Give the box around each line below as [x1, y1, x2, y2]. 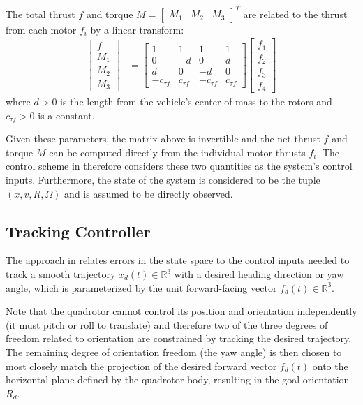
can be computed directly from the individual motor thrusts [49, 145, 306, 159]
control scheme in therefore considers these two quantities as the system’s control [6, 159, 353, 173]
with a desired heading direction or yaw [174, 267, 344, 281]
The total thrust [6, 6, 75, 21]
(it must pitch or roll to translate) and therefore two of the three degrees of [6, 317, 328, 332]
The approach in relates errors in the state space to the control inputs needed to [6, 253, 350, 267]
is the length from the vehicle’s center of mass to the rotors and [60, 94, 332, 109]
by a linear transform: [90, 22, 184, 36]
